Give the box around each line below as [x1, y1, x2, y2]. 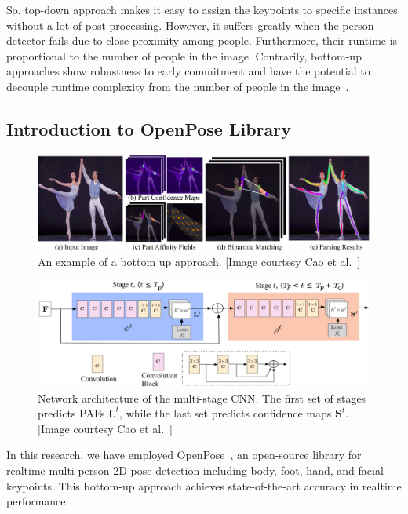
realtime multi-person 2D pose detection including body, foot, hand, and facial [6, 462, 384, 478]
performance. [6, 493, 69, 509]
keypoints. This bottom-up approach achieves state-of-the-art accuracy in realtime [6, 477, 402, 494]
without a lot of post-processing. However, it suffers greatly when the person [6, 16, 374, 33]
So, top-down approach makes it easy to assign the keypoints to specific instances [6, 2, 398, 17]
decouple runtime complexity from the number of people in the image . [6, 78, 349, 94]
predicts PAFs [38, 405, 105, 421]
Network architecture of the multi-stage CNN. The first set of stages [38, 389, 366, 406]
